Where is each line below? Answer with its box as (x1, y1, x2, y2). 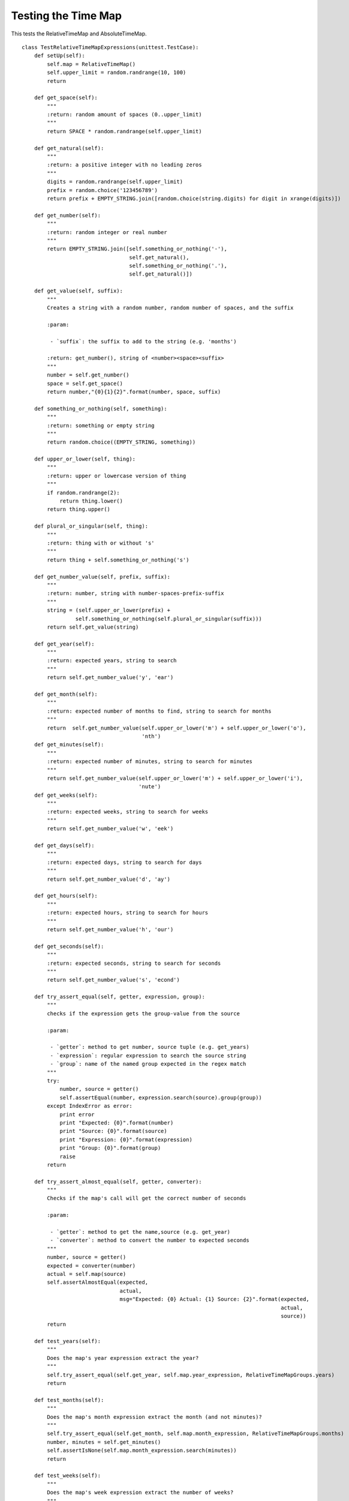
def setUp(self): (34, 52, 85, 59)
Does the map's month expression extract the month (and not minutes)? (47, 1413, 262, 1420)
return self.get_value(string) (47, 623, 139, 630)
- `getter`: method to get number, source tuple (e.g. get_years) (50, 1043, 249, 1051)
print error (59, 1111, 95, 1118)
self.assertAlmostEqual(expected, (47, 1279, 149, 1286)
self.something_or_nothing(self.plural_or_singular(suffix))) (75, 615, 262, 622)
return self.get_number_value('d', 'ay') (47, 875, 171, 883)
